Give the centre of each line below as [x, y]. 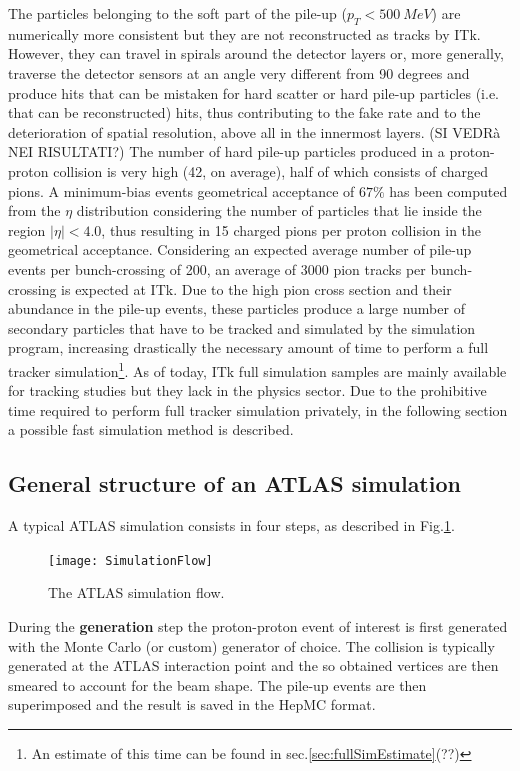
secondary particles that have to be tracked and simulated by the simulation [242, 327]
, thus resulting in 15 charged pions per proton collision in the [291, 229]
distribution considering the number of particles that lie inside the [279, 210]
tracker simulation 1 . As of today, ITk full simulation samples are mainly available [257, 369]
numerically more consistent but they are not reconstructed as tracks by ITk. [244, 33]
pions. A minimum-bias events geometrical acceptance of [181, 190]
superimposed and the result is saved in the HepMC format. [192, 704]
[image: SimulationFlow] [130, 560]
